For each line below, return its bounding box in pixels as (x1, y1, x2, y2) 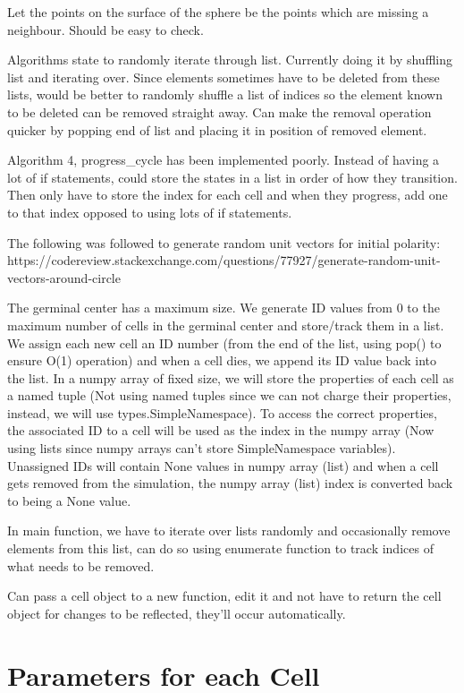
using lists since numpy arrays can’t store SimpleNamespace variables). (7, 439, 396, 458)
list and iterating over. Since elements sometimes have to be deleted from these (7, 67, 440, 86)
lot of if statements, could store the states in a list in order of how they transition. (7, 167, 458, 186)
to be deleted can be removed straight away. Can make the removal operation (7, 102, 432, 121)
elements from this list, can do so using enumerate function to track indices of (7, 539, 434, 558)
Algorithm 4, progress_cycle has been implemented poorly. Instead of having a (7, 150, 440, 169)
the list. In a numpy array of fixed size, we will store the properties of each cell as (7, 368, 454, 387)
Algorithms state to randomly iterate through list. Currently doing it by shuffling (7, 50, 452, 69)
